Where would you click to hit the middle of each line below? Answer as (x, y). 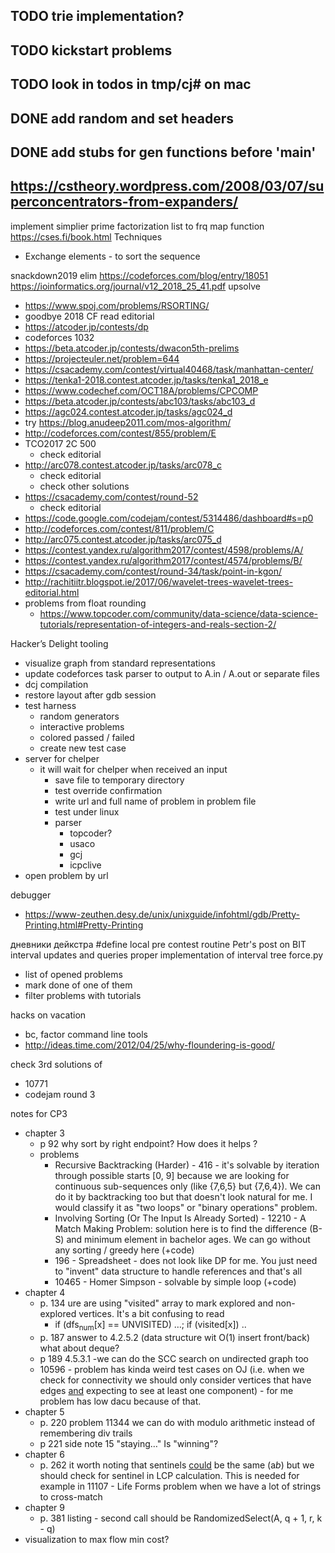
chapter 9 (45, 1507)
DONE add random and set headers (122, 118)
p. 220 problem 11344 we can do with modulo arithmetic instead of (177, 1422)
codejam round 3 (60, 1094)
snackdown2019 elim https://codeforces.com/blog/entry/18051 (139, 275)
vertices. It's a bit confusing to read (151, 1313)
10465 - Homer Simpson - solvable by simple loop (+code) (175, 1281)
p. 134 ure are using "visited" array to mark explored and (156, 1303)
